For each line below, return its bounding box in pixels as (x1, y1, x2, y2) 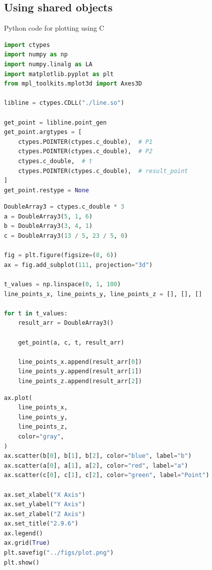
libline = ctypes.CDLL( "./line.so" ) (4, 99, 125, 107)
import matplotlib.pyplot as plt (4, 70, 114, 78)
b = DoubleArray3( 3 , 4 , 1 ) (4, 222, 93, 230)
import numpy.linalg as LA (4, 60, 92, 68)
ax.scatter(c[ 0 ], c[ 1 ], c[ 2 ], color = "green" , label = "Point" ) (4, 472, 210, 479)
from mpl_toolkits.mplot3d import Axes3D (4, 80, 142, 88)
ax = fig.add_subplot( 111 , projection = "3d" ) (4, 261, 153, 268)
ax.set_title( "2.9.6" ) (4, 520, 79, 527)
